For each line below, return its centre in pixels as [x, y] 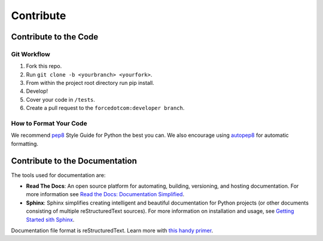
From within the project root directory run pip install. [90, 83]
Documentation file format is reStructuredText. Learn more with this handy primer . [112, 231]
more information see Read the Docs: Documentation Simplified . [105, 194]
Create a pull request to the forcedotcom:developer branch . [105, 108]
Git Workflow [31, 54]
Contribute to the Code [55, 37]
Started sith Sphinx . [50, 219]
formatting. [25, 144]
